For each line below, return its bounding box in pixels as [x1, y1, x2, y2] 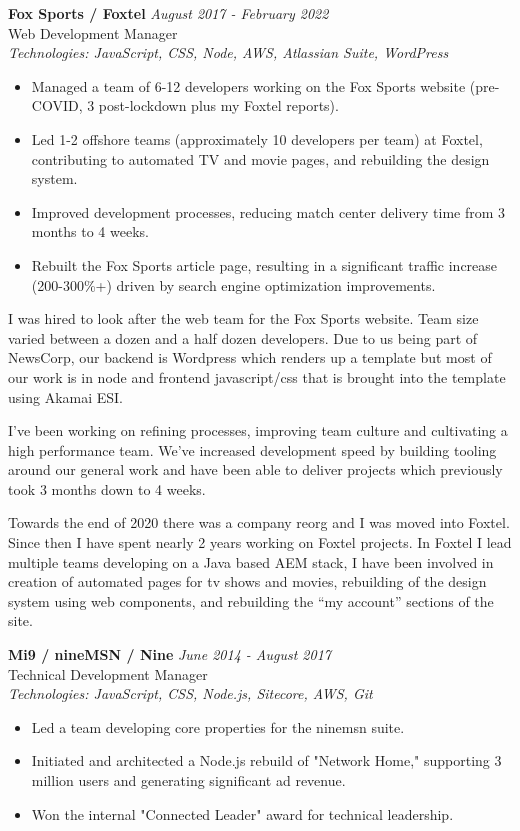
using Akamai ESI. [8, 386, 124, 407]
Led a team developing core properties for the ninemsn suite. [31, 716, 405, 737]
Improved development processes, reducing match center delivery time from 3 [31, 201, 506, 222]
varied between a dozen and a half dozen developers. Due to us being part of [8, 327, 478, 348]
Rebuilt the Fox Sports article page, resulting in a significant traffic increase [31, 254, 498, 275]
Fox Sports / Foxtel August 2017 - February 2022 [8, 3, 329, 23]
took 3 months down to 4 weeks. [8, 478, 206, 499]
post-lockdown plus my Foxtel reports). [98, 95, 339, 116]
